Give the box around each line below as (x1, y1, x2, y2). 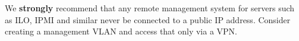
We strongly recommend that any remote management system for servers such (5, 2, 295, 14)
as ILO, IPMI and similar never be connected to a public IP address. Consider (5, 13, 291, 26)
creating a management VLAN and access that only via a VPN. (5, 25, 237, 37)
